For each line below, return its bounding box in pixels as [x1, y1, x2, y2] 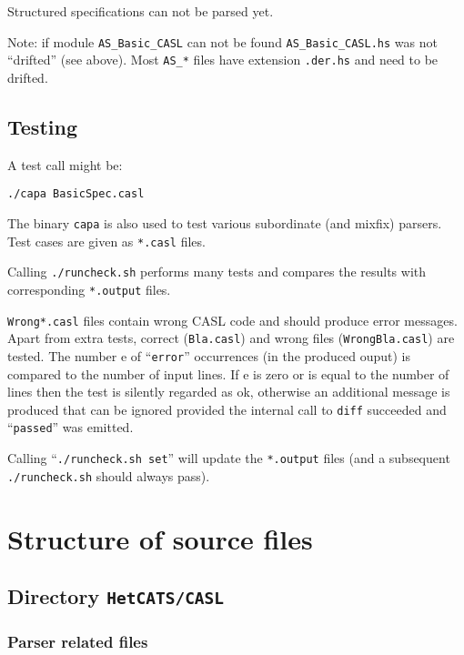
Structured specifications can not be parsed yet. [7, 2, 274, 20]
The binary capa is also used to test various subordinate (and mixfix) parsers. [7, 213, 442, 232]
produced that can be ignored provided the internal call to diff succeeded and [7, 399, 447, 418]
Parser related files [7, 630, 148, 653]
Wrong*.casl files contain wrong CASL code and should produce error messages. [7, 310, 458, 329]
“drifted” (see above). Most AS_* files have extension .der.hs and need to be [7, 50, 439, 69]
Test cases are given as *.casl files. [7, 231, 206, 250]
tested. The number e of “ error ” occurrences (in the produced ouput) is [7, 346, 410, 365]
